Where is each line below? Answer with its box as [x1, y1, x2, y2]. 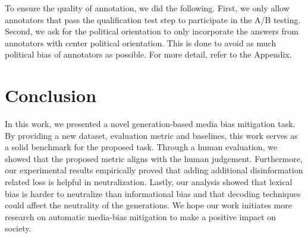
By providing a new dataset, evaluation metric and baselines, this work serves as [5, 129, 298, 141]
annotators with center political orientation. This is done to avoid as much [5, 36, 276, 49]
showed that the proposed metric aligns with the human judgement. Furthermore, [5, 152, 303, 164]
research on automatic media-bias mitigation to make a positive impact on [5, 210, 276, 223]
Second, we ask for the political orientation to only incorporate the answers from [5, 25, 298, 37]
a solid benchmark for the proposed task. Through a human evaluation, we [5, 141, 278, 153]
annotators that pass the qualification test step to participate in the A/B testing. [5, 13, 301, 26]
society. [5, 222, 32, 234]
